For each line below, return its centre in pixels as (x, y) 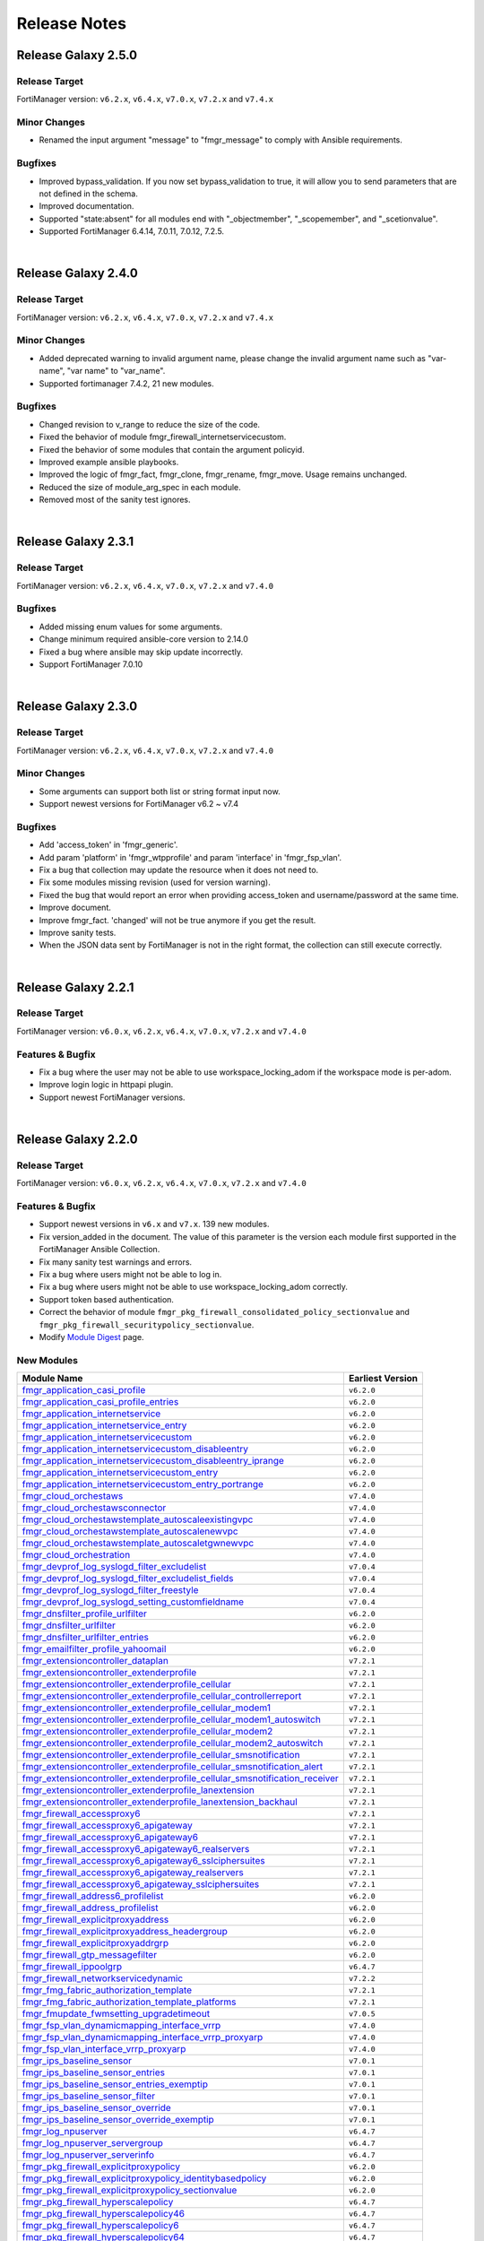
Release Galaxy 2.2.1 (75, 987)
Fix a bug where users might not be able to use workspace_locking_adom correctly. (194, 1287)
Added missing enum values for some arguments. (131, 627)
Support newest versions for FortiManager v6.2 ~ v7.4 (139, 804)
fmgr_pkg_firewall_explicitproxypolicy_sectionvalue (130, 2190)
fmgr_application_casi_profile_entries (100, 1402)
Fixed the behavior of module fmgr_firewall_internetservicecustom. (163, 437)
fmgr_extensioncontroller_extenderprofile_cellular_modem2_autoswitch (173, 1743)
